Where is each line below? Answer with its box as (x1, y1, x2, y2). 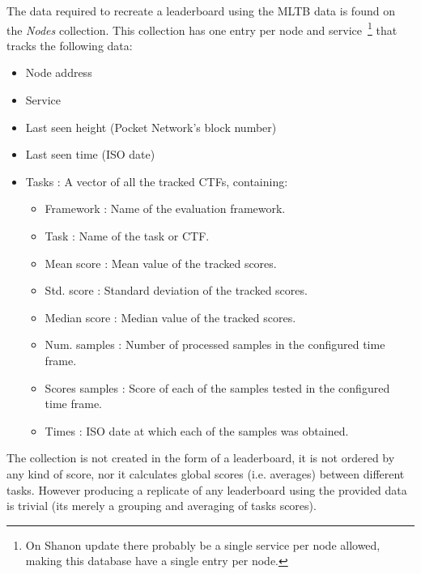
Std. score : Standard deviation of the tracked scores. (45, 282, 308, 299)
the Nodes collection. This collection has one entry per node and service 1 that (6, 19, 398, 38)
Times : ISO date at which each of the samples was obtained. (45, 422, 349, 439)
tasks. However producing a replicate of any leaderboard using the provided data (6, 481, 407, 498)
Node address (25, 64, 92, 81)
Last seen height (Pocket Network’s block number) (25, 118, 277, 135)
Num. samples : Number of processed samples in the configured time (45, 336, 385, 353)
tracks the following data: (6, 36, 133, 53)
